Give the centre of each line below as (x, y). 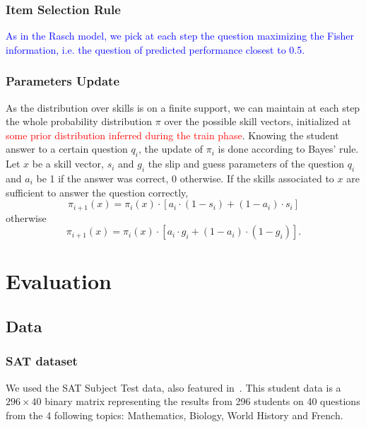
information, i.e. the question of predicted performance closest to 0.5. (155, 49)
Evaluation (59, 281)
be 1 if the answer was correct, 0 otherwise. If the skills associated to (185, 178)
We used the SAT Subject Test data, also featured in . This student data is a (173, 387)
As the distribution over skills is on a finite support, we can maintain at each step (183, 107)
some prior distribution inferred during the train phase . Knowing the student (172, 135)
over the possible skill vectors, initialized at (258, 121)
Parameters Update (63, 81)
